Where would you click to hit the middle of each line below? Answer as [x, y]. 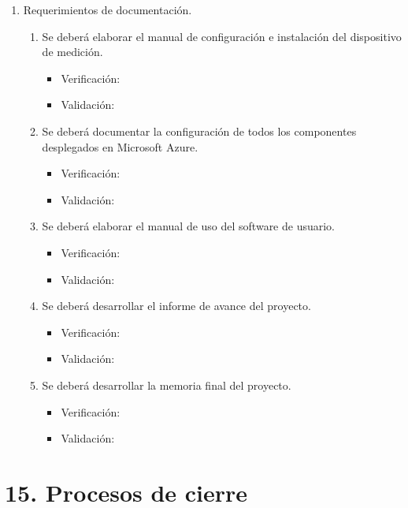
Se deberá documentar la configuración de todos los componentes [199, 131]
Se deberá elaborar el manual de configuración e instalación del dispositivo [222, 36]
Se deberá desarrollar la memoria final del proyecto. [167, 385]
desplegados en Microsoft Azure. [120, 146]
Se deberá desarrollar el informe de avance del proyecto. [176, 306]
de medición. [72, 52]
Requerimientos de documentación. [108, 9]
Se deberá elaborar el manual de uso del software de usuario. [189, 226]
